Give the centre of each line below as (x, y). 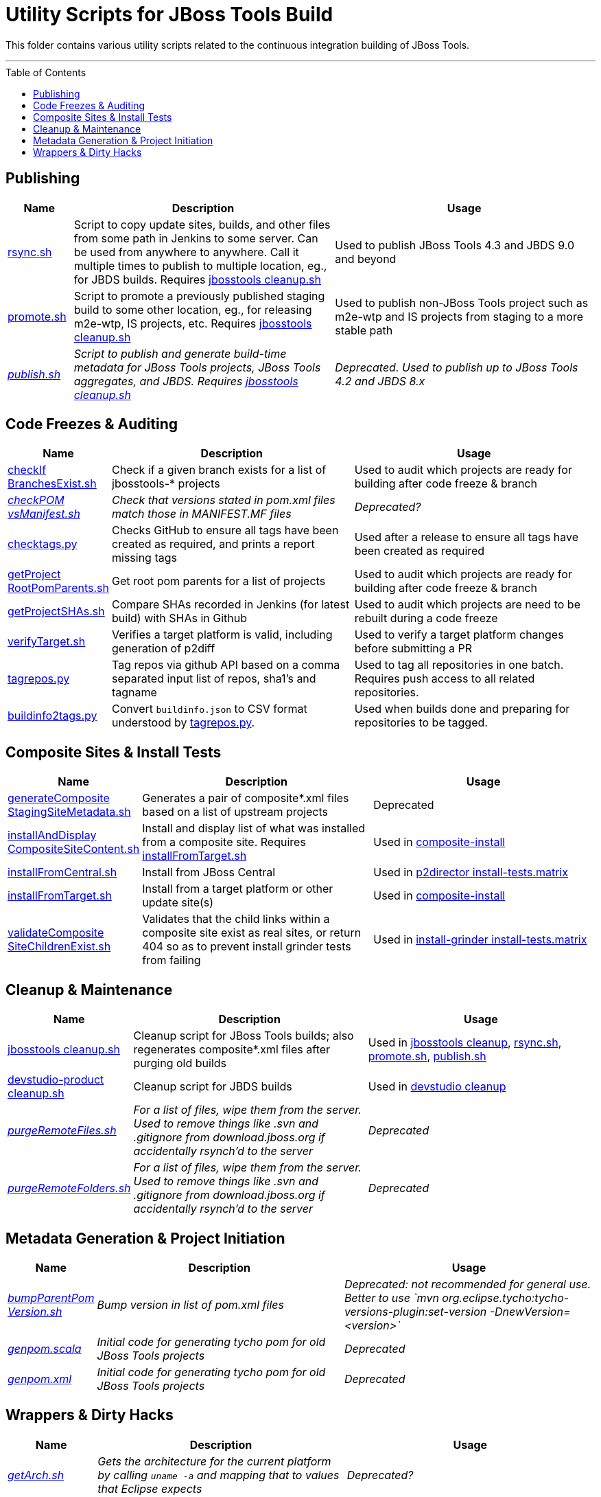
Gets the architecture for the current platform (214, 1461)
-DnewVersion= (530, 1311)
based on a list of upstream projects (235, 812)
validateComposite (56, 933)
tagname (134, 693)
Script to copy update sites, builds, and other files (202, 224)
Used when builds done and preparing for (462, 709)
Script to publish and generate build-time (180, 353)
